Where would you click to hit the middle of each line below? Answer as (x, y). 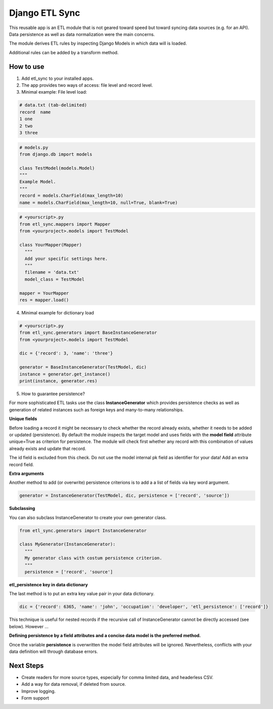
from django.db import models (56, 154)
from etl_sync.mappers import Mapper (65, 224)
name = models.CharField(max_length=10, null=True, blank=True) (99, 203)
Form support (35, 698)
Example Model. (38, 182)
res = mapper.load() (44, 300)
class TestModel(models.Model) (57, 168)
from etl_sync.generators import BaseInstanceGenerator (88, 333)
